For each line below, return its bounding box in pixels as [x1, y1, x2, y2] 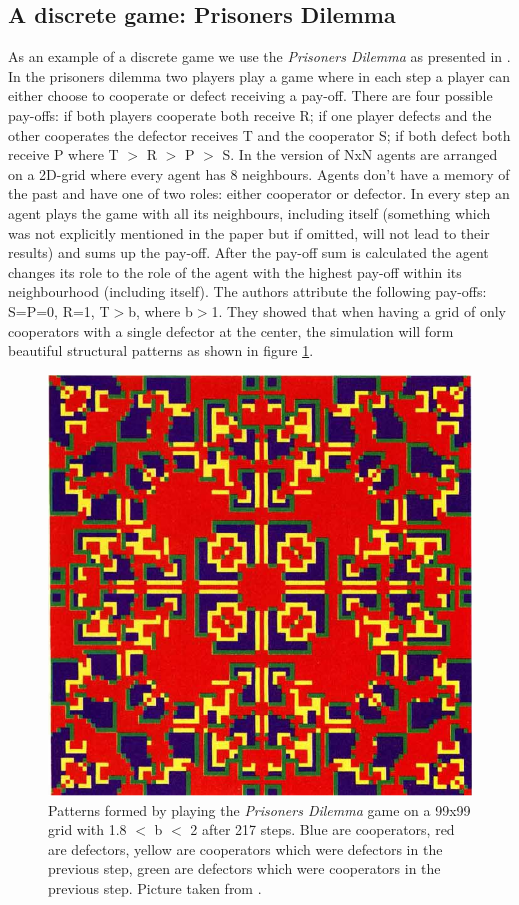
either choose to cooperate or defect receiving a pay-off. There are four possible [8, 85, 493, 106]
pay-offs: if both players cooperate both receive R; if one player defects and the [8, 104, 492, 125]
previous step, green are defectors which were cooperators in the [48, 858, 441, 879]
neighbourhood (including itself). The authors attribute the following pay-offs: [8, 281, 487, 302]
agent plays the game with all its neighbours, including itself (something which [8, 202, 491, 223]
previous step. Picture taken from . [48, 878, 262, 899]
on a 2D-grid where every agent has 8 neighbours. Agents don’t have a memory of [8, 163, 510, 184]
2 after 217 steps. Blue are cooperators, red [190, 819, 455, 840]
